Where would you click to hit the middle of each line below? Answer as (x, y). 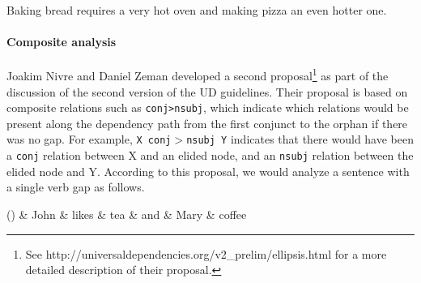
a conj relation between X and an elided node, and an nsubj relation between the (210, 155)
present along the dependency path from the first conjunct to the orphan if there (207, 123)
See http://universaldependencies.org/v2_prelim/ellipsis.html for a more (206, 253)
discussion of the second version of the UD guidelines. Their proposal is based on (207, 91)
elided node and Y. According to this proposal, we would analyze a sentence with (208, 171)
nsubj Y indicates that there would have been (300, 139)
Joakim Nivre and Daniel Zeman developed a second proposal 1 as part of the (198, 75)
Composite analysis (62, 42)
